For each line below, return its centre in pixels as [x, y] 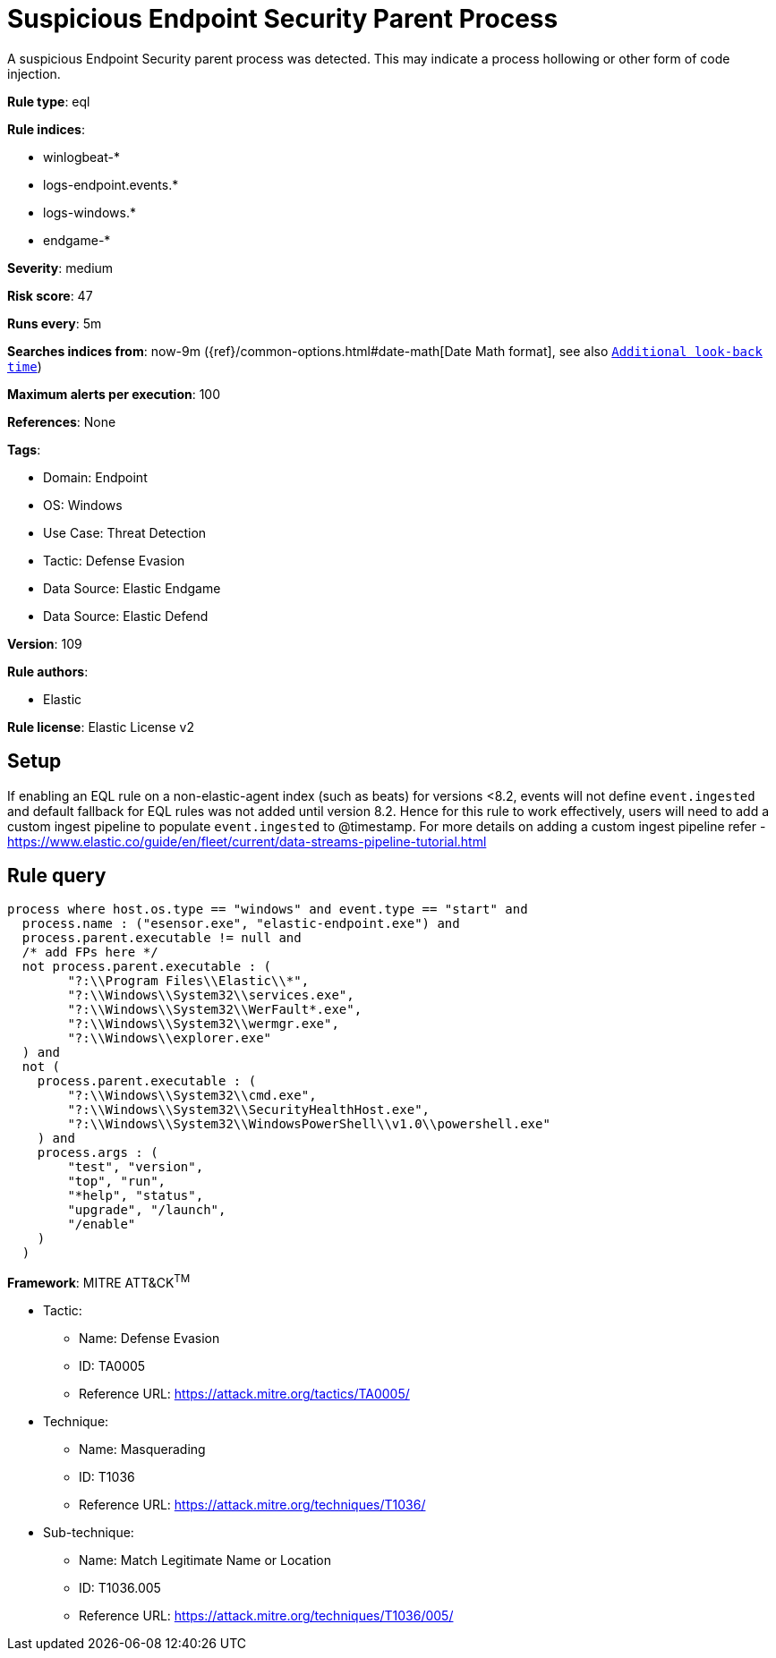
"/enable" [102, 1224]
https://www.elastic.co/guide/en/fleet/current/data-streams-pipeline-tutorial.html [247, 841]
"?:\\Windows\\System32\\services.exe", [211, 995]
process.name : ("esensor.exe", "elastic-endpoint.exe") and [241, 924]
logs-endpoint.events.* [111, 184]
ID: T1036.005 [120, 1588]
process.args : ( [98, 1153]
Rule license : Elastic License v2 [101, 727]
